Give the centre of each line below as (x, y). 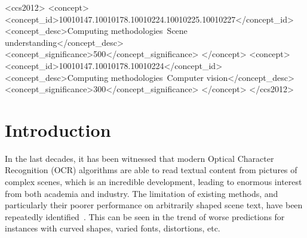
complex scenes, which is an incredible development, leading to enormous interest (153, 182)
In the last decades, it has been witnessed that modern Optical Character (139, 158)
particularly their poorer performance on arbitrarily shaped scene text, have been (154, 205)
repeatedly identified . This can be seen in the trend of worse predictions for (145, 216)
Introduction (58, 129)
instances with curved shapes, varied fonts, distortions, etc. (113, 228)
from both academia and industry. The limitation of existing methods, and (142, 193)
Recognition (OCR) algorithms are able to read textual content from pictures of (151, 170)
